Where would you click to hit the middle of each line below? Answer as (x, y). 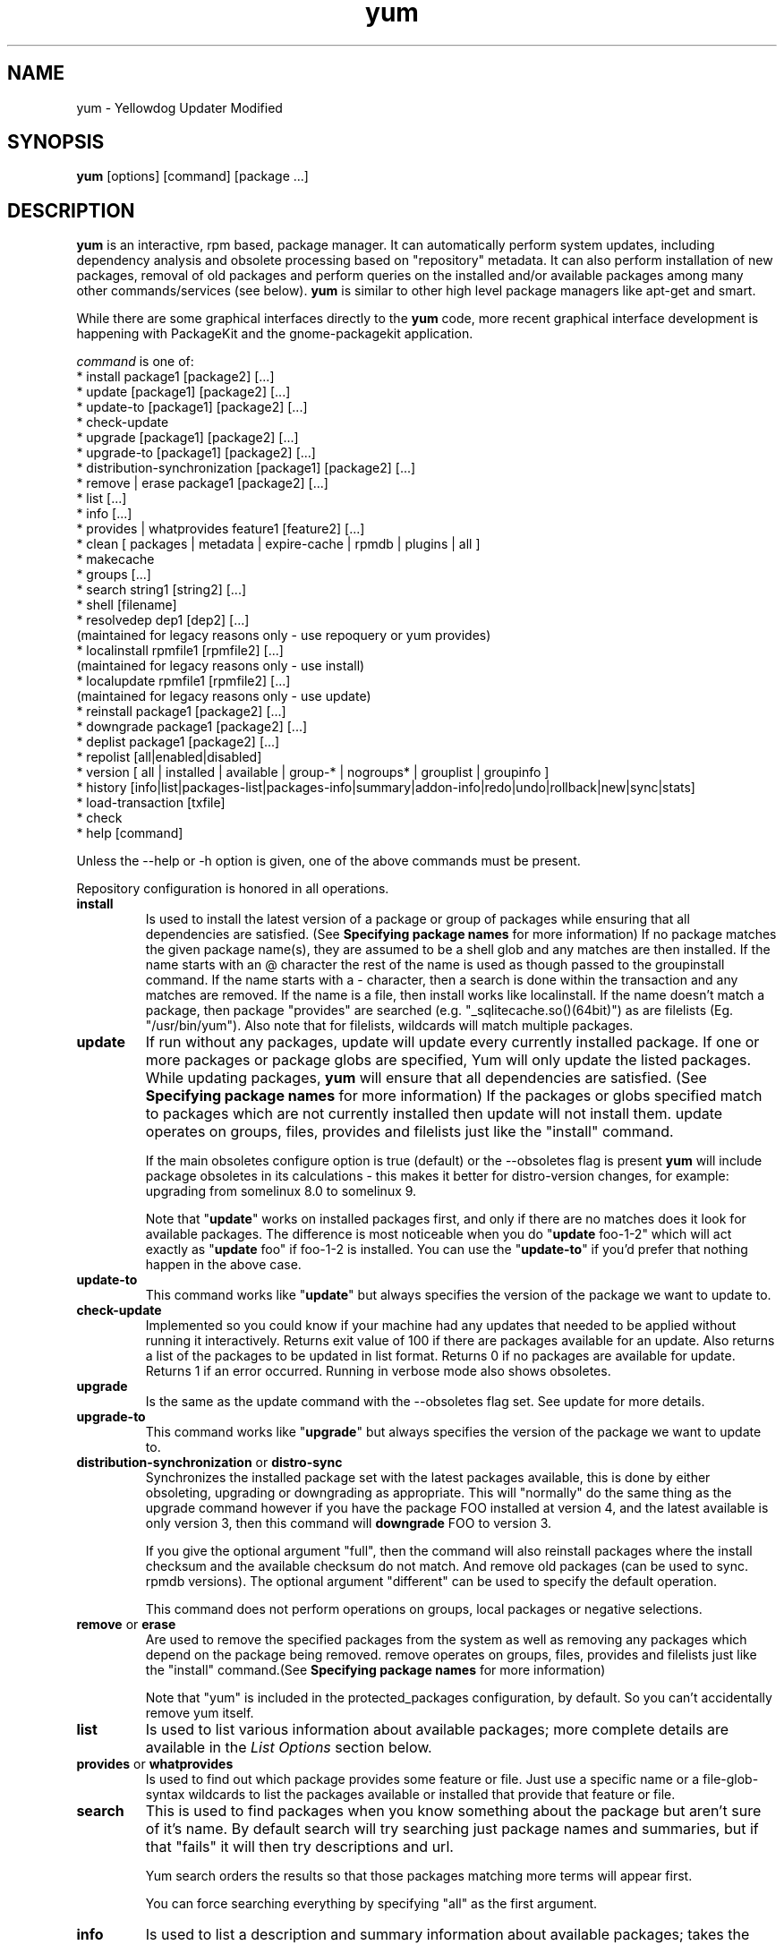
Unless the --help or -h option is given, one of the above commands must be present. (328, 861)
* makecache (115, 559)
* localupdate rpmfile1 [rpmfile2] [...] (183, 681)
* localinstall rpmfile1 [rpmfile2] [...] (180, 651)
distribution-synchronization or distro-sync (209, 1463)
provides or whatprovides (155, 1764)
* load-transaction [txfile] (151, 803)
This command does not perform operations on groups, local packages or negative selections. (424, 1609)
